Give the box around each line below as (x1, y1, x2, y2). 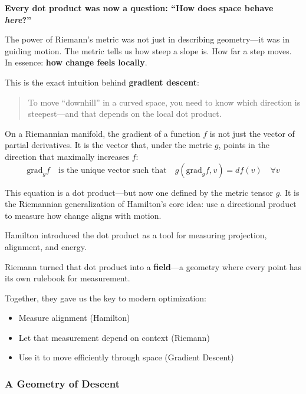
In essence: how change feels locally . (5, 56, 147, 68)
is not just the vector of (209, 127, 295, 139)
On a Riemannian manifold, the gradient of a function (5, 127, 200, 139)
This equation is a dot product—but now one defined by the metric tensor (5, 186, 273, 198)
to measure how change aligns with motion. (5, 209, 162, 221)
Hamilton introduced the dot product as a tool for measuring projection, (5, 229, 267, 241)
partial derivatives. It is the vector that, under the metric (5, 139, 212, 151)
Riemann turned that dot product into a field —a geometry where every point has (5, 260, 302, 272)
